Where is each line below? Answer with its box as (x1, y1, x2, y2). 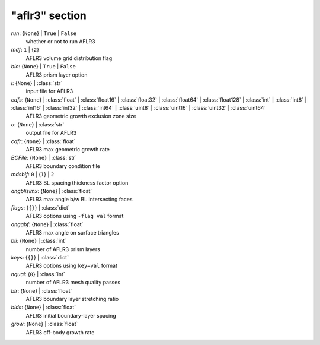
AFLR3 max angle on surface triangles (25, 229, 120, 236)
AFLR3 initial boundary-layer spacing (25, 312, 117, 319)
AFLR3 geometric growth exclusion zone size (25, 113, 136, 120)
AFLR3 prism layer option (25, 71, 88, 78)
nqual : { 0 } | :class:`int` (11, 270, 65, 277)
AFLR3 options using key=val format (25, 262, 118, 270)
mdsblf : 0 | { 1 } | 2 (11, 171, 55, 178)
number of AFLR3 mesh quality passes (25, 279, 121, 286)
